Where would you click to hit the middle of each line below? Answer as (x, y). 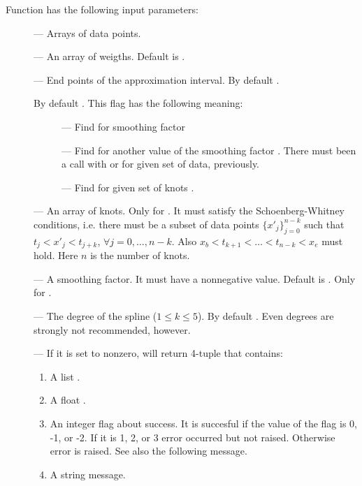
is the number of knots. (140, 255)
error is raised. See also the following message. (149, 451)
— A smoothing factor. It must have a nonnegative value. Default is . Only (195, 278)
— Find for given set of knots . (128, 187)
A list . (65, 376)
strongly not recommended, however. (112, 329)
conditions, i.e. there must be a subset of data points (146, 224)
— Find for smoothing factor (123, 126)
